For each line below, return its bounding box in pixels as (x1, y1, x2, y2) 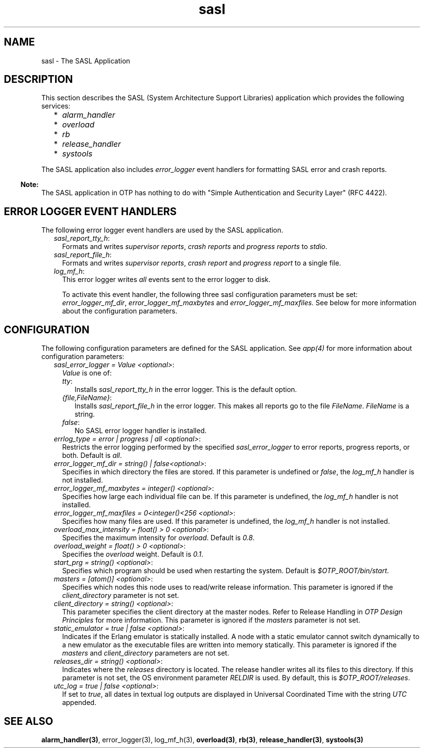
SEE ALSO (4, 715, 53, 727)
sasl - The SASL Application (41, 56, 130, 65)
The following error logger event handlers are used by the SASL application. (41, 226, 284, 235)
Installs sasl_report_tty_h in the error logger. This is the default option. (75, 385, 297, 394)
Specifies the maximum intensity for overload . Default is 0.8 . (62, 533, 255, 542)
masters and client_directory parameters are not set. (62, 649, 229, 658)
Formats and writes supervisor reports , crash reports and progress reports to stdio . (62, 242, 328, 251)
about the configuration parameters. (62, 307, 178, 315)
